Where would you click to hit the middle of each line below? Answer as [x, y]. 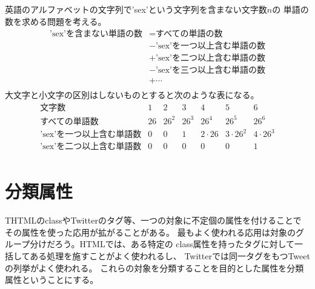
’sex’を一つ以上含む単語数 [91, 135]
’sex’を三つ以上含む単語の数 [211, 71]
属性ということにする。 [52, 280]
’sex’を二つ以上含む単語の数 [211, 58]
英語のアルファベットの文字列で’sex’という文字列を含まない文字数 [136, 9]
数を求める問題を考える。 [56, 21]
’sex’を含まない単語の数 [96, 34]
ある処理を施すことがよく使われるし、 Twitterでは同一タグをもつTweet [170, 256]
